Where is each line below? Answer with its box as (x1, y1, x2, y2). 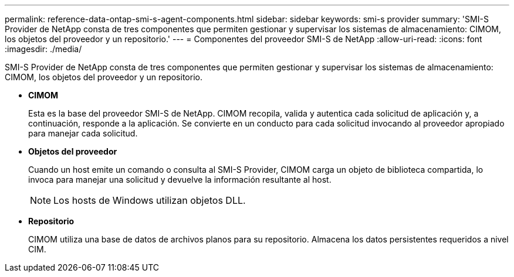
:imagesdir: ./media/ (5, 44, 82, 54)
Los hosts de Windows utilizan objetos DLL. (53, 194, 246, 206)
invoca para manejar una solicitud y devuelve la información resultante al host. (28, 175, 332, 184)
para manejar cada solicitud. (28, 128, 138, 138)
